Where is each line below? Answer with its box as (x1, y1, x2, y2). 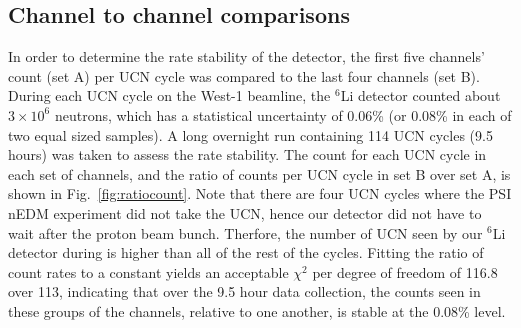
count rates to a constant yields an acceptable (8, 261, 289, 282)
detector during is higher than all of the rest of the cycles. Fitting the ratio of (8, 242, 484, 263)
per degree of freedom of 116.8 (312, 261, 498, 282)
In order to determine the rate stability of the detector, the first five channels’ (8, 46, 485, 67)
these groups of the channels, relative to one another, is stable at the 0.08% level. (8, 300, 506, 321)
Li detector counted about (340, 85, 501, 106)
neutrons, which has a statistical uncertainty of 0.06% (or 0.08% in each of (54, 104, 512, 125)
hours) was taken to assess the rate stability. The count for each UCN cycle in (8, 144, 487, 165)
